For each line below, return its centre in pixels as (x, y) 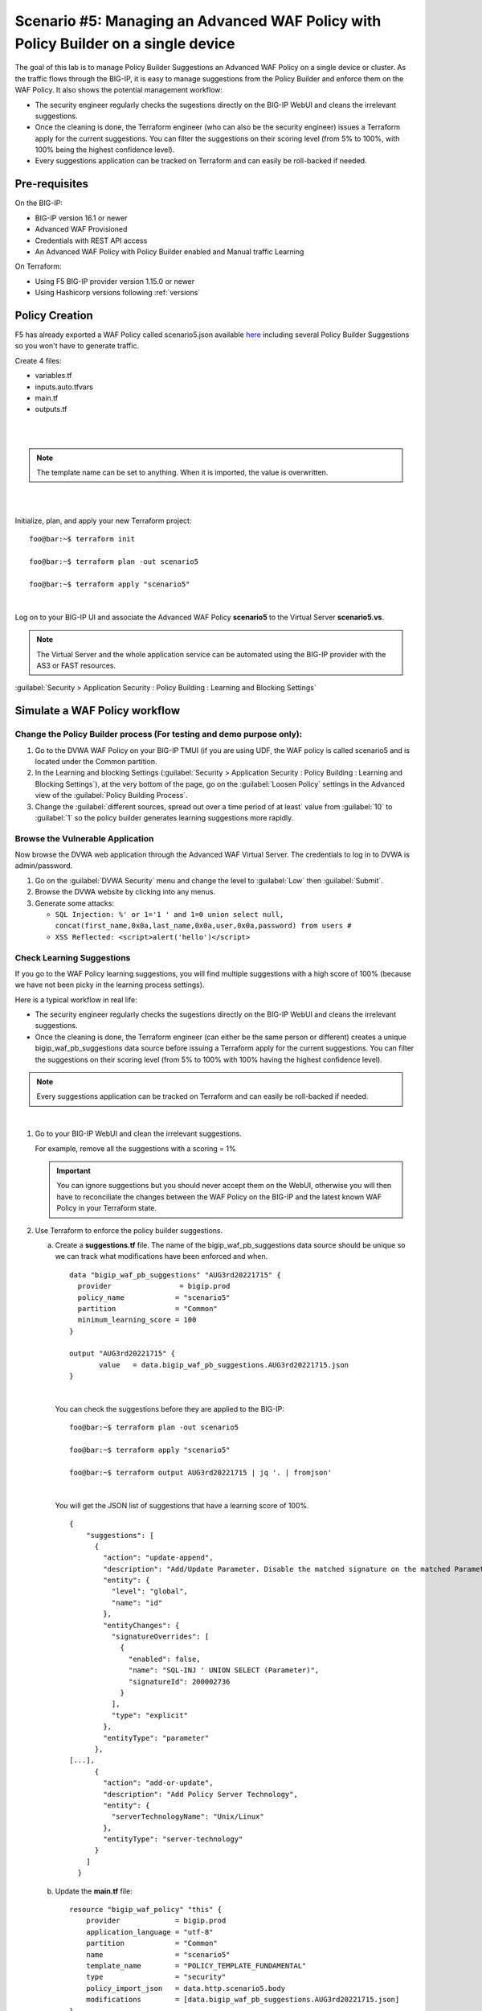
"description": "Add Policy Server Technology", (201, 1794)
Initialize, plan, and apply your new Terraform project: (103, 521)
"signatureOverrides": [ (160, 1637)
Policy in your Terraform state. (106, 1208)
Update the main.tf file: (94, 1891)
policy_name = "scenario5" (154, 1297)
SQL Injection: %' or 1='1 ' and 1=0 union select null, (170, 914)
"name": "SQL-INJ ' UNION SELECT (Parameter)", (224, 1670)
